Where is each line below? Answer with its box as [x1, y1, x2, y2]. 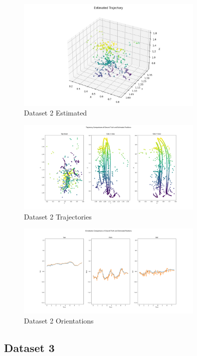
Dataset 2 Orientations [24, 315, 94, 325]
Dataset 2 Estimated [24, 107, 87, 118]
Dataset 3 [4, 339, 55, 355]
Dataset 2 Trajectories [24, 211, 92, 221]
